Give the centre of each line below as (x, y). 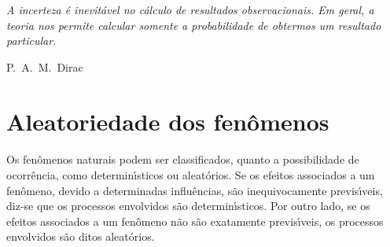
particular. (31, 41)
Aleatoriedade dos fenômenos (168, 121)
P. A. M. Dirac (45, 66)
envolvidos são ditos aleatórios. (81, 236)
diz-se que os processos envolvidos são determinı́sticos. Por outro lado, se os (188, 206)
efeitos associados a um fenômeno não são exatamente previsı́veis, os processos (195, 221)
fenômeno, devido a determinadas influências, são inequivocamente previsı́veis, (195, 190)
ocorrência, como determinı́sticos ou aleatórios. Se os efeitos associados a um (191, 174)
